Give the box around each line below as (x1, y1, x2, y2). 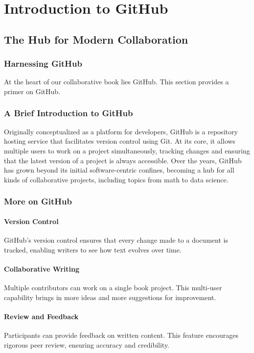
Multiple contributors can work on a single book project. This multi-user (4, 282, 222, 292)
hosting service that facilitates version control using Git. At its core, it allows (4, 136, 235, 146)
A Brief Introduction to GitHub (4, 107, 133, 119)
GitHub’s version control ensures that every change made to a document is (4, 234, 228, 245)
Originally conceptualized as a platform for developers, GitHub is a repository (4, 126, 238, 136)
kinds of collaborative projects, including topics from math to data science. (4, 174, 229, 184)
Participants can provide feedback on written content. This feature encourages (4, 329, 238, 340)
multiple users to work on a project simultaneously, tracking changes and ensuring (4, 145, 250, 155)
